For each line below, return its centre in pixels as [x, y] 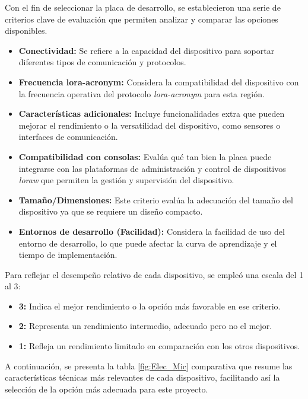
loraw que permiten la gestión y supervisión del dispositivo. [126, 180]
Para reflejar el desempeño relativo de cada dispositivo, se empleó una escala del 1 [154, 274]
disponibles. [26, 31]
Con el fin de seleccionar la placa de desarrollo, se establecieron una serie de [143, 7]
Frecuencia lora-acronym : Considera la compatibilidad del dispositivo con [159, 82]
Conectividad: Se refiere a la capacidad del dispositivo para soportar [147, 50]
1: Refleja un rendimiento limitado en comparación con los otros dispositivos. [159, 346]
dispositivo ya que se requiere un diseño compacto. [111, 211]
